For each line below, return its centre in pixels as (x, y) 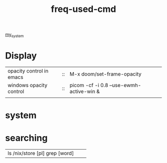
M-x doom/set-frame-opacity (105, 74)
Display (21, 56)
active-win (82, 91)
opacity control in (28, 71)
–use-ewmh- (125, 85)
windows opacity (28, 85)
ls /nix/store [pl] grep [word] (41, 154)
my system (14, 35)
